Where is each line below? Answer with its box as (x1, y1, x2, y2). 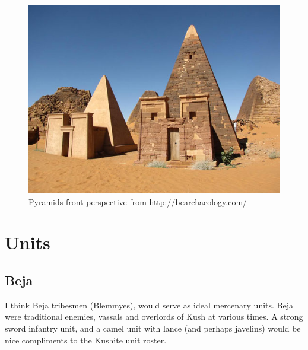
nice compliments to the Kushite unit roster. (5, 333, 167, 346)
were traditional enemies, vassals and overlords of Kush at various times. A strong (5, 310, 303, 323)
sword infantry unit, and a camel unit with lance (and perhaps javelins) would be (5, 322, 301, 334)
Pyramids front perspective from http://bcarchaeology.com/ (28, 195, 247, 208)
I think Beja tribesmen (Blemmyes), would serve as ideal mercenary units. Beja (5, 298, 294, 311)
